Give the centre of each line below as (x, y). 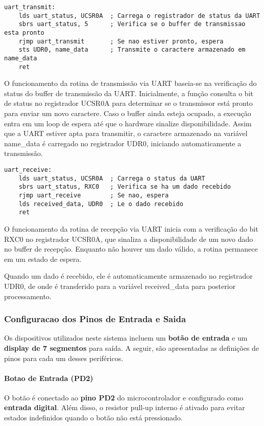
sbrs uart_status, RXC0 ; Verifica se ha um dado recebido (125, 187)
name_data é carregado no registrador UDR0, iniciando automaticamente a (123, 143)
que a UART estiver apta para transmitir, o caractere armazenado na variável (126, 133)
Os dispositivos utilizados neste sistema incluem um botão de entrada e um (126, 338)
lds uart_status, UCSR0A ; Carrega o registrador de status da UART (139, 16)
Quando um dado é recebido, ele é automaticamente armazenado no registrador (128, 276)
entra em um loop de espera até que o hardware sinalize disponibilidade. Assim (128, 123)
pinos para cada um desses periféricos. (64, 358)
